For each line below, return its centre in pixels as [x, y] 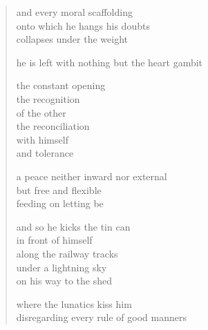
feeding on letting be [60, 203]
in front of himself [54, 240]
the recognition [48, 98]
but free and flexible [59, 190]
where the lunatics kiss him [74, 303]
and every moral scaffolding [74, 12]
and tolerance [45, 153]
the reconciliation [53, 126]
